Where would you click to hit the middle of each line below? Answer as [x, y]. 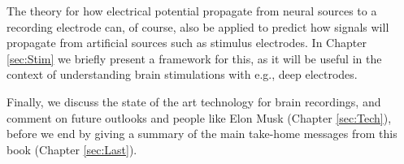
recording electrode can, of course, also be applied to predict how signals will [198, 26]
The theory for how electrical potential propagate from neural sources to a [192, 11]
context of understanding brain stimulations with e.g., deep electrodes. [182, 74]
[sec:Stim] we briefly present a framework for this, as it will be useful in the [194, 58]
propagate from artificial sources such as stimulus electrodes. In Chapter [187, 43]
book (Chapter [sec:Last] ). [72, 149]
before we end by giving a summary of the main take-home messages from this [202, 134]
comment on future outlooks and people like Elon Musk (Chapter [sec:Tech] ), [199, 117]
